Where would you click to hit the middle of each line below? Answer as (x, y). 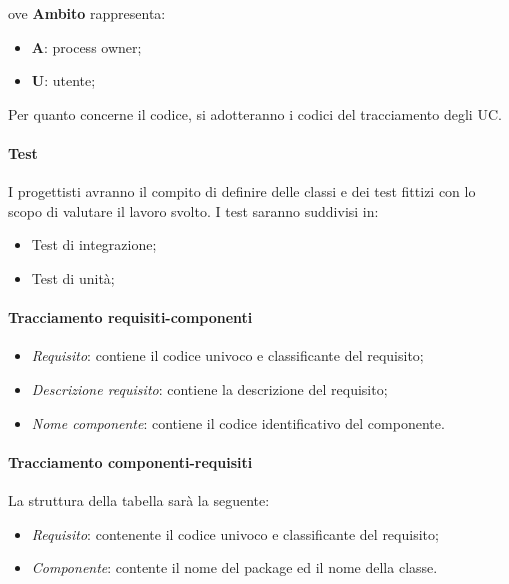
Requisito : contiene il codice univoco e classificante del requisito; (227, 355)
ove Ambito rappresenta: (87, 13)
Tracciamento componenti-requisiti (130, 461)
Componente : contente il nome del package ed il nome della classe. (234, 567)
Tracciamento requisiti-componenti (130, 317)
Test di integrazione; (94, 244)
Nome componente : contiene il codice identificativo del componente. (238, 422)
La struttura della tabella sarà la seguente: (139, 499)
